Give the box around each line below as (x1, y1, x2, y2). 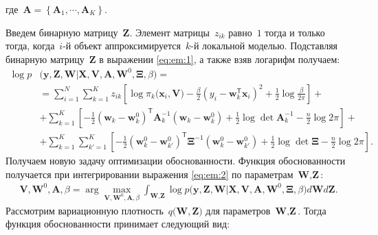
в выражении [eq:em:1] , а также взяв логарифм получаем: (99, 51, 340, 66)
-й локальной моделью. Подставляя (190, 38, 338, 53)
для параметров (205, 203, 271, 217)
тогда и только (265, 25, 325, 39)
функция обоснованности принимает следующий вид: (5, 217, 230, 231)
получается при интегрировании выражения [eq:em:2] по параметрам (5, 166, 293, 181)
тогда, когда (5, 38, 55, 53)
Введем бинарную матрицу (5, 25, 118, 39)
